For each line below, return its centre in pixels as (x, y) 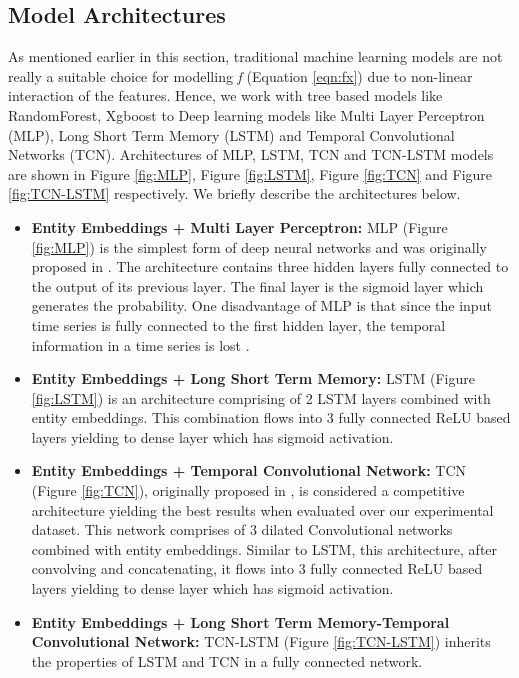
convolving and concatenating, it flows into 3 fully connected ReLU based (257, 568)
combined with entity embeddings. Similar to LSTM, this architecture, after (264, 548)
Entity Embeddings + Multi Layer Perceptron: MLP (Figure (239, 226)
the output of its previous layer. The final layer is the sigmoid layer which (257, 285)
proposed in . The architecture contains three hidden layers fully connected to (270, 266)
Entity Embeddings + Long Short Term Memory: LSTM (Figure (253, 378)
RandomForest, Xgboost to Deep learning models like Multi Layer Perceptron (246, 114)
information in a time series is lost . (140, 344)
